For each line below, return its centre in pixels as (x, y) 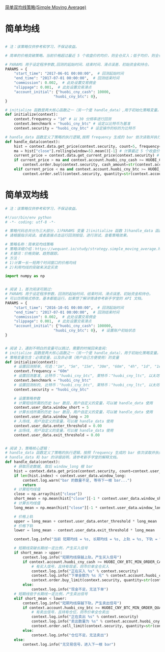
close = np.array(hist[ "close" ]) (48, 494)
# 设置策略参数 (27, 398)
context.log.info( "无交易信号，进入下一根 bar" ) (69, 644)
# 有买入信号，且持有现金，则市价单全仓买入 (70, 566)
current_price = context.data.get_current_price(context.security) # (87, 156)
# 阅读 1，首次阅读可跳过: (29, 290)
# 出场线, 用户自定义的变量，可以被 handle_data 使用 (64, 430)
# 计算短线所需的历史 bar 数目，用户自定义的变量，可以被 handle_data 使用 (83, 403)
